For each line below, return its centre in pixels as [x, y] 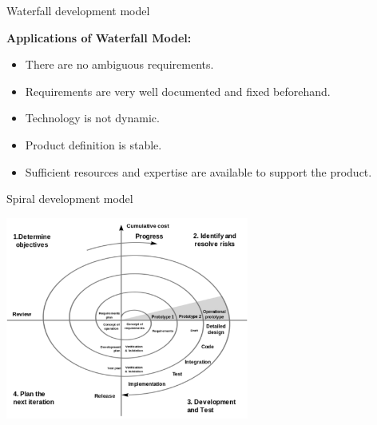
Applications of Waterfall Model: [99, 37]
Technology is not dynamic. [92, 118]
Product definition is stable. [93, 144]
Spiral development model [70, 199]
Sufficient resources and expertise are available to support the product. [198, 171]
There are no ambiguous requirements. [119, 64]
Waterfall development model [78, 10]
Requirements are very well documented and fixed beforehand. [178, 91]
